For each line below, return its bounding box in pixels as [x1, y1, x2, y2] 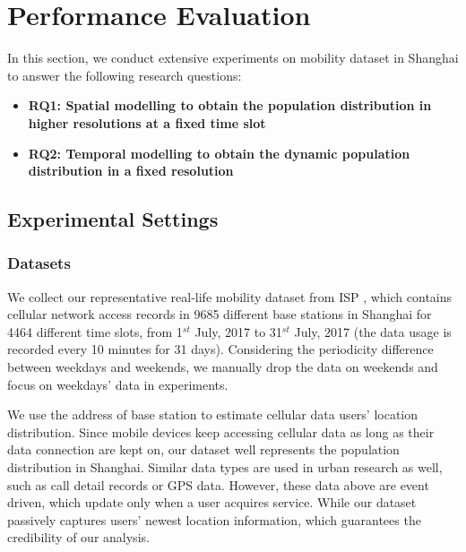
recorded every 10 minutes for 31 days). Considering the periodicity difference [7, 340, 434, 358]
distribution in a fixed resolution [28, 161, 234, 180]
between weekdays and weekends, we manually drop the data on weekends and [7, 358, 438, 376]
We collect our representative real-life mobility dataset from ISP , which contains [7, 287, 453, 306]
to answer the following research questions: [7, 65, 242, 84]
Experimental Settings [7, 205, 219, 233]
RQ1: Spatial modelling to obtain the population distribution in [28, 96, 432, 115]
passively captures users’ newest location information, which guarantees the [7, 510, 421, 529]
